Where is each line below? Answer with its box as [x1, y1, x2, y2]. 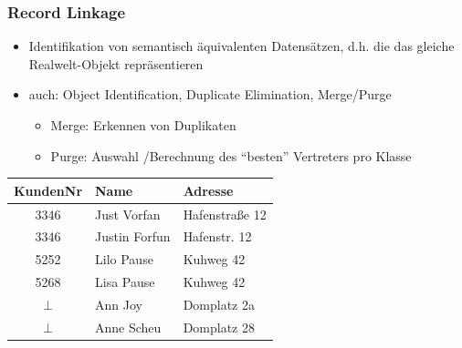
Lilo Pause [95, 250, 153, 269]
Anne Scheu [95, 317, 162, 336]
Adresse [183, 180, 234, 200]
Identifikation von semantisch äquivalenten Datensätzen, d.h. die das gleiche [28, 36, 455, 56]
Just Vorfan [95, 204, 161, 223]
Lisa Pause [95, 272, 155, 292]
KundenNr [14, 180, 83, 200]
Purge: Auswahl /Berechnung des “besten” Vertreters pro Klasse [50, 146, 412, 165]
